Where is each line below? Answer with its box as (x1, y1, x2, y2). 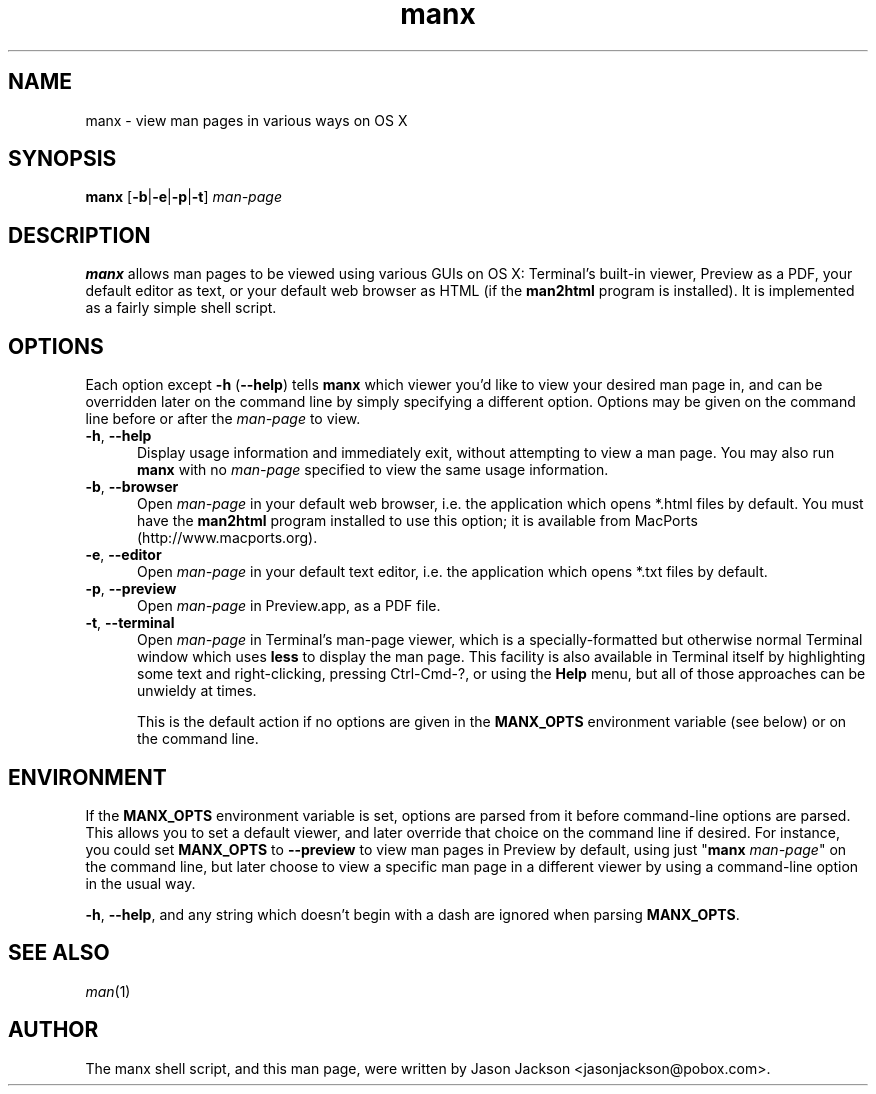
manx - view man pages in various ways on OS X (85, 111, 408, 129)
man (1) (85, 982, 131, 1000)
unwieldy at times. (137, 682, 257, 700)
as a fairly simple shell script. (85, 299, 277, 317)
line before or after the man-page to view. (85, 410, 361, 428)
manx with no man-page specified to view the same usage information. (137, 461, 609, 479)
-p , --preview (85, 580, 177, 598)
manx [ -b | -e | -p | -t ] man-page (85, 188, 282, 206)
